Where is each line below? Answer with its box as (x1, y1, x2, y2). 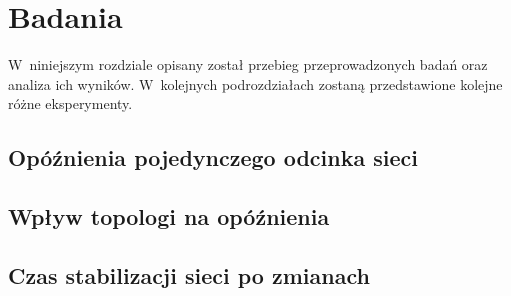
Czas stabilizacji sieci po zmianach (8, 259, 370, 290)
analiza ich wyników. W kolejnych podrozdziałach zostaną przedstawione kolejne (8, 73, 503, 94)
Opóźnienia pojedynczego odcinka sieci (8, 142, 418, 173)
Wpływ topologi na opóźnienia (8, 201, 330, 232)
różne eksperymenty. (8, 93, 133, 114)
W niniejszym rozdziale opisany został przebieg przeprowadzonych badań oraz (8, 54, 488, 75)
